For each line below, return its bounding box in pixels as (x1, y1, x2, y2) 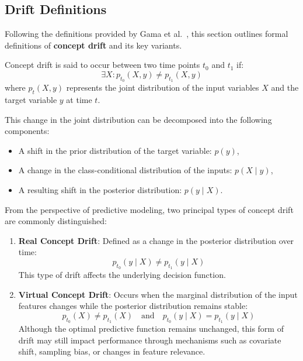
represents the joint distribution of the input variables (66, 81, 259, 94)
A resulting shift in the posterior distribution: (18, 183, 182, 195)
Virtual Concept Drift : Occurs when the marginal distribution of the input (18, 288, 298, 300)
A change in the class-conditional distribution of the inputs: (18, 164, 232, 176)
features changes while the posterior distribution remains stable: (18, 300, 248, 312)
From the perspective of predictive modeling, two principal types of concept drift (5, 203, 294, 215)
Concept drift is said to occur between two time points (5, 59, 200, 71)
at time (66, 93, 92, 105)
